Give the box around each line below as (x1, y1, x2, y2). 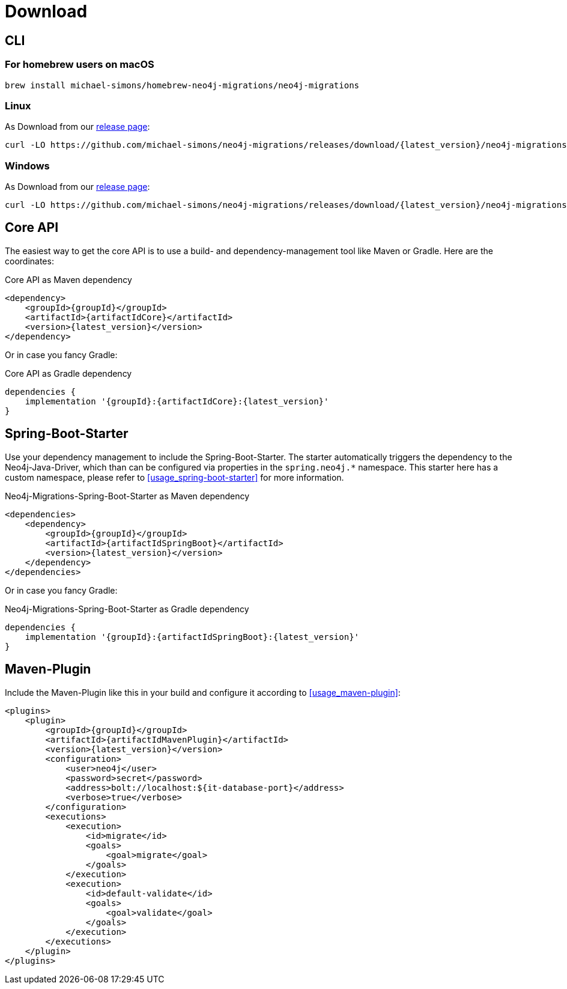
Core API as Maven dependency (5, 274, 132, 285)
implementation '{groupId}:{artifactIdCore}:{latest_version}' (25, 396, 329, 406)
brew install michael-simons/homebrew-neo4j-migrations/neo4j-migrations (5, 80, 360, 90)
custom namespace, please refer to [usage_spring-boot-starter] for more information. (5, 472, 344, 482)
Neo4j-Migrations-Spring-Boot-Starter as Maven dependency (5, 490, 250, 501)
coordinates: (5, 255, 54, 266)
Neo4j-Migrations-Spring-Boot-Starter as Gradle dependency (5, 603, 249, 614)
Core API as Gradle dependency (5, 368, 132, 379)
